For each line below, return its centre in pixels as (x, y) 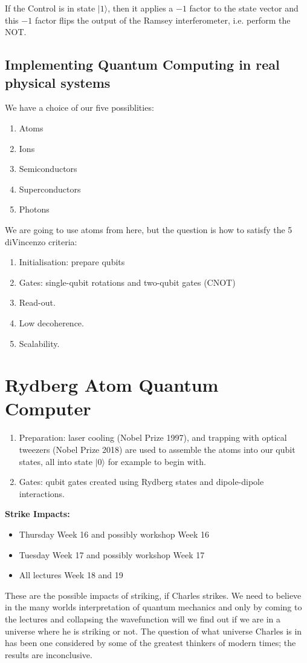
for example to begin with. (157, 461)
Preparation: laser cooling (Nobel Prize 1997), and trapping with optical (153, 437)
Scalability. (39, 343)
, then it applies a (141, 8)
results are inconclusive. (49, 654)
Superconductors (50, 189)
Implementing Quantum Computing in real (142, 64)
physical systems (58, 82)
